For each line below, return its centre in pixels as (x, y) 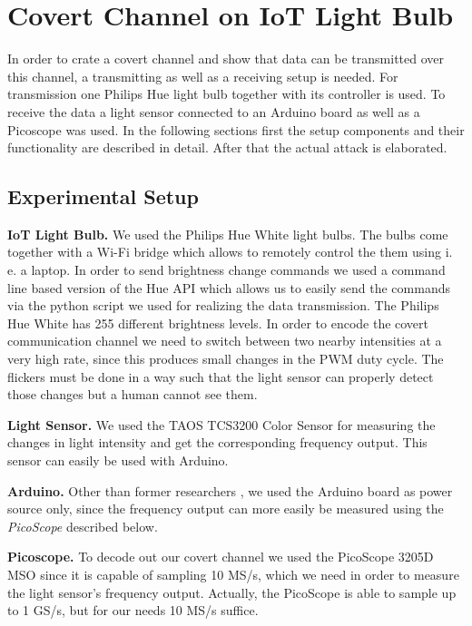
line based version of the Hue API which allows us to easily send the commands (229, 287)
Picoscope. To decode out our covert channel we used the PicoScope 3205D (221, 557)
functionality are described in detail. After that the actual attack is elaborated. (227, 147)
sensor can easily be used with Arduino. (118, 460)
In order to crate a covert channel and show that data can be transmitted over (226, 59)
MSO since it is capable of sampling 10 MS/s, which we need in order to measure (233, 574)
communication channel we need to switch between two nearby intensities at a (225, 341)
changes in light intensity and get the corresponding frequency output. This (217, 442)
